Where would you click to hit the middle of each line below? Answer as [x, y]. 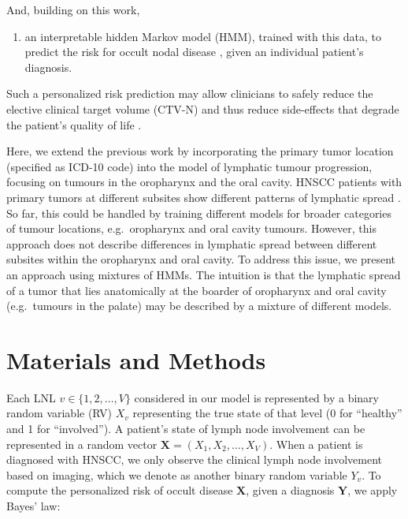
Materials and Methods [136, 359]
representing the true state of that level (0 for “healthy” [267, 413]
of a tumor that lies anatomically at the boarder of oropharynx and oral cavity [197, 290]
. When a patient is [316, 444]
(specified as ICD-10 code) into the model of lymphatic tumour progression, [189, 166]
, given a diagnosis [290, 490]
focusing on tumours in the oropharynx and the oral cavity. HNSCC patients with [204, 182]
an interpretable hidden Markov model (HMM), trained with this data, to [203, 36]
